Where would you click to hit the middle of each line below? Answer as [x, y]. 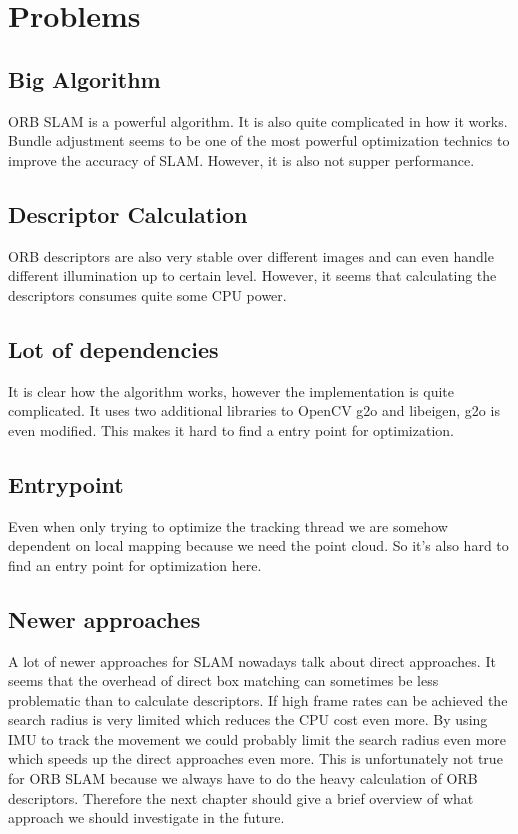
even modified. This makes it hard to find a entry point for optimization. [231, 429]
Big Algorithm [84, 78]
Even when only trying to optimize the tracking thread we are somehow [228, 525]
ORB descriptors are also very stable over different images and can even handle [251, 255]
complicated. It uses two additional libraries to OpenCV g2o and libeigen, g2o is [254, 410]
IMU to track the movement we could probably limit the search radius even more [257, 738]
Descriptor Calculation [128, 213]
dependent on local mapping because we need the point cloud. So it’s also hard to [258, 545]
